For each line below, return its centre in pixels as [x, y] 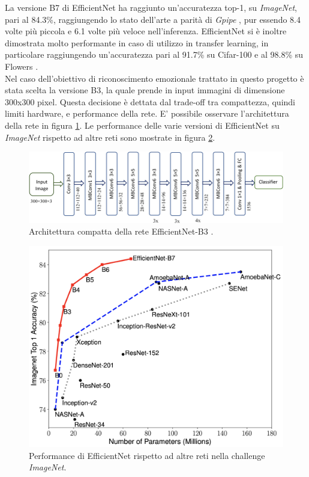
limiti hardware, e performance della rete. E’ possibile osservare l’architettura [147, 113]
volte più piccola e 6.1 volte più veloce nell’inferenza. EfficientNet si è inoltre [146, 31]
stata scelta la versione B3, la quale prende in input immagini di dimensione [145, 90]
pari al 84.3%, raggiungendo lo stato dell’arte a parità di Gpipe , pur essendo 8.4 [153, 19]
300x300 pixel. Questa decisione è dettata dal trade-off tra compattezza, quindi [150, 101]
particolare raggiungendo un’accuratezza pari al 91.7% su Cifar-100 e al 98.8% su [154, 54]
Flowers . [22, 66]
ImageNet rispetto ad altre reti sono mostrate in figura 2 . [110, 137]
